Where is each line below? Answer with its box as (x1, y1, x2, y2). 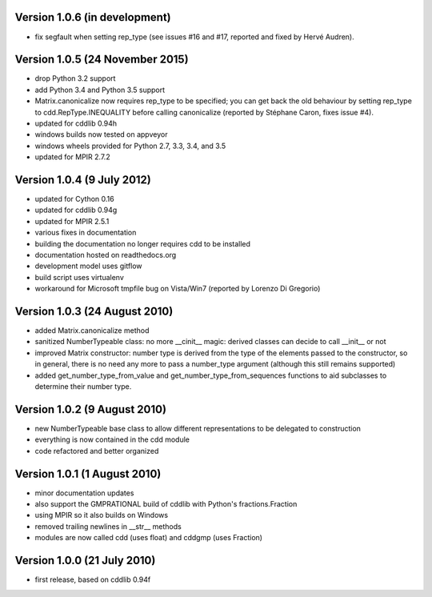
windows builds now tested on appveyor (34, 130, 168, 139)
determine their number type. (34, 382, 132, 391)
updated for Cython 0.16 (34, 194, 115, 204)
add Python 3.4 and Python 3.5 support (34, 85, 166, 94)
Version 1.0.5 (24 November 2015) (14, 53, 189, 66)
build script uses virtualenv (34, 272, 124, 282)
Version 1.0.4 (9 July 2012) (14, 173, 152, 186)
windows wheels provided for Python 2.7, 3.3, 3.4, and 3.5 (34, 141, 226, 150)
